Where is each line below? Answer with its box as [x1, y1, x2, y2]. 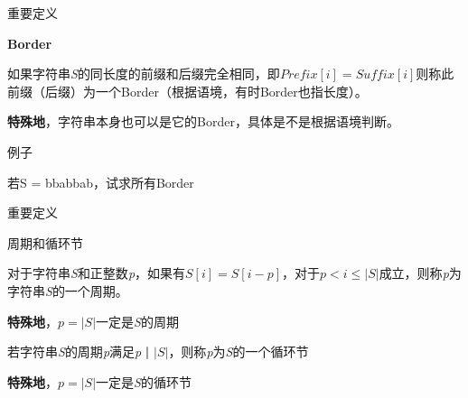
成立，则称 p [379, 264, 449, 282]
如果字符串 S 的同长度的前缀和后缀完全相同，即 [7, 64, 280, 83]
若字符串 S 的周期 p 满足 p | [7, 342, 150, 361]
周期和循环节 [7, 233, 83, 252]
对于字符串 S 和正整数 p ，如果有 [7, 264, 186, 282]
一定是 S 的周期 [96, 311, 179, 330]
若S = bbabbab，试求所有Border [7, 172, 194, 191]
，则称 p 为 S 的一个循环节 [168, 342, 309, 361]
